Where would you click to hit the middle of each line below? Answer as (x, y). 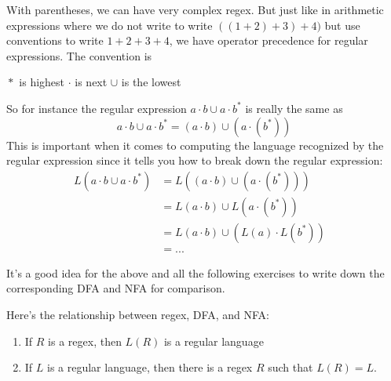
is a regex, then (85, 341)
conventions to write (55, 40)
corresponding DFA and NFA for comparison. (116, 288)
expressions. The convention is (79, 55)
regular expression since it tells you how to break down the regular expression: (195, 160)
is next (91, 82)
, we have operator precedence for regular (269, 40)
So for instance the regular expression (97, 108)
